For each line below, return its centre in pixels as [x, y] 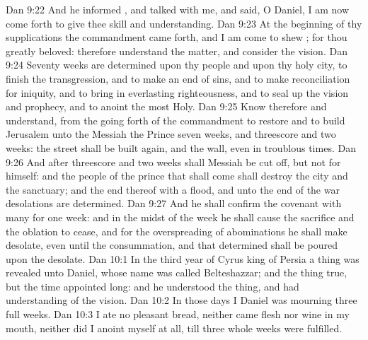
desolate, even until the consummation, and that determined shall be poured [172, 245]
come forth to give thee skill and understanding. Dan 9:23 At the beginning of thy [184, 23]
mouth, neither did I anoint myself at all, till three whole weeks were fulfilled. [174, 328]
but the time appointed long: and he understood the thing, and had [153, 286]
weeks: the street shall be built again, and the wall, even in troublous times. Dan [181, 147]
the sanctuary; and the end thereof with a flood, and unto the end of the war [173, 189]
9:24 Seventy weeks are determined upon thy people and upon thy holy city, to [177, 65]
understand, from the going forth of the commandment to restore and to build [176, 120]
